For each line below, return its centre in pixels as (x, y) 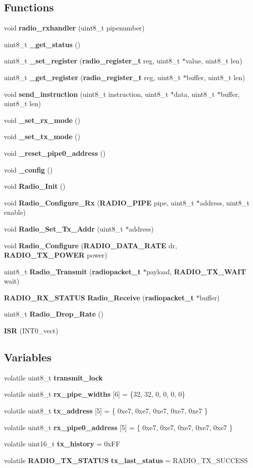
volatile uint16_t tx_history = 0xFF (62, 444)
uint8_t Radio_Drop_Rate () (54, 314)
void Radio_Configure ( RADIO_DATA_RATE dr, (90, 245)
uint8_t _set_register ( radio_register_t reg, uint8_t (92, 61)
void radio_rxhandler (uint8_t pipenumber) (74, 28)
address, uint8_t (225, 202)
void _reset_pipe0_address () (55, 153)
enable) (15, 212)
